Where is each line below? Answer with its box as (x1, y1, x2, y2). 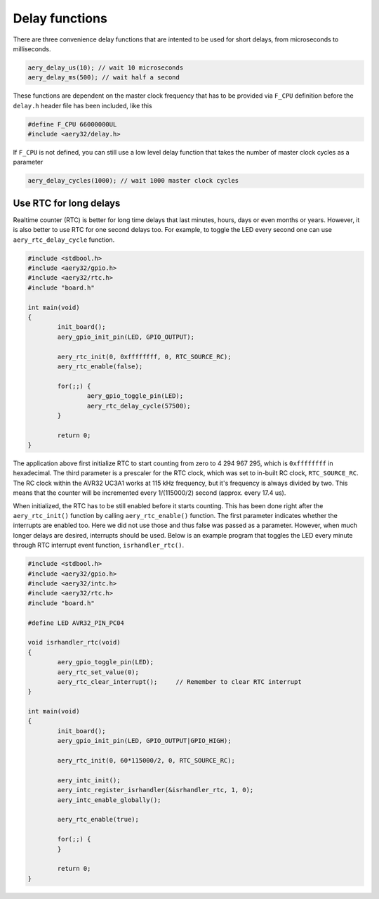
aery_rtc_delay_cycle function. (13, 235, 115, 244)
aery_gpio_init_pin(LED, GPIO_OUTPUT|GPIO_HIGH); (57, 737, 232, 745)
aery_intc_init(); (57, 776, 121, 784)
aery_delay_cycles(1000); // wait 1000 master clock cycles (27, 176, 239, 185)
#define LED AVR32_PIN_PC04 (27, 619, 124, 627)
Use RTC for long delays (13, 197, 121, 209)
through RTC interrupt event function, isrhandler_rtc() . (13, 541, 185, 550)
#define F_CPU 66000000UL (27, 120, 117, 128)
